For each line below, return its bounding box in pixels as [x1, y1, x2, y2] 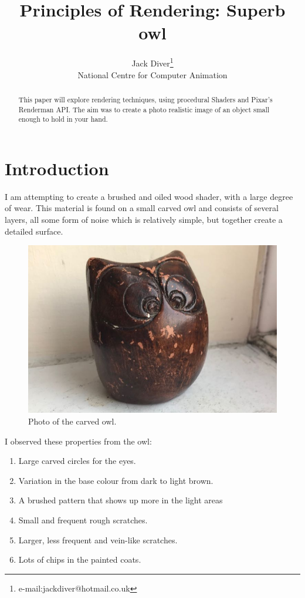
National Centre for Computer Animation [77, 68, 228, 81]
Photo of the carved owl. [28, 415, 117, 427]
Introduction [5, 156, 109, 180]
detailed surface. [5, 225, 63, 237]
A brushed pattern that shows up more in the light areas [18, 494, 223, 506]
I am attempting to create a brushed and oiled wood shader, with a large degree [5, 190, 293, 202]
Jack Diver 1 [131, 55, 174, 69]
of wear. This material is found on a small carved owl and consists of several [5, 202, 279, 214]
